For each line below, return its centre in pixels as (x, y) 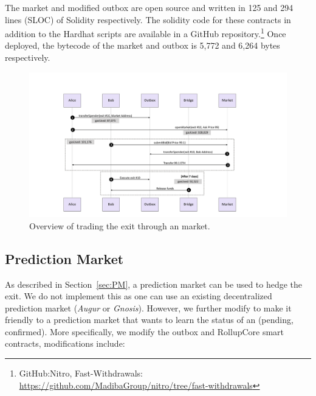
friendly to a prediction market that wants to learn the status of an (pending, (149, 320)
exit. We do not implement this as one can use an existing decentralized (139, 296)
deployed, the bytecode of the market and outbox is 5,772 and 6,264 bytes (143, 45)
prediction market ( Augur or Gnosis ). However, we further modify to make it (148, 307)
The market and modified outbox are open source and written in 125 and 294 (149, 7)
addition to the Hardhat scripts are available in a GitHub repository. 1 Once (146, 33)
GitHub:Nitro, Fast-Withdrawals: (81, 373)
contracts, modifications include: (65, 343)
